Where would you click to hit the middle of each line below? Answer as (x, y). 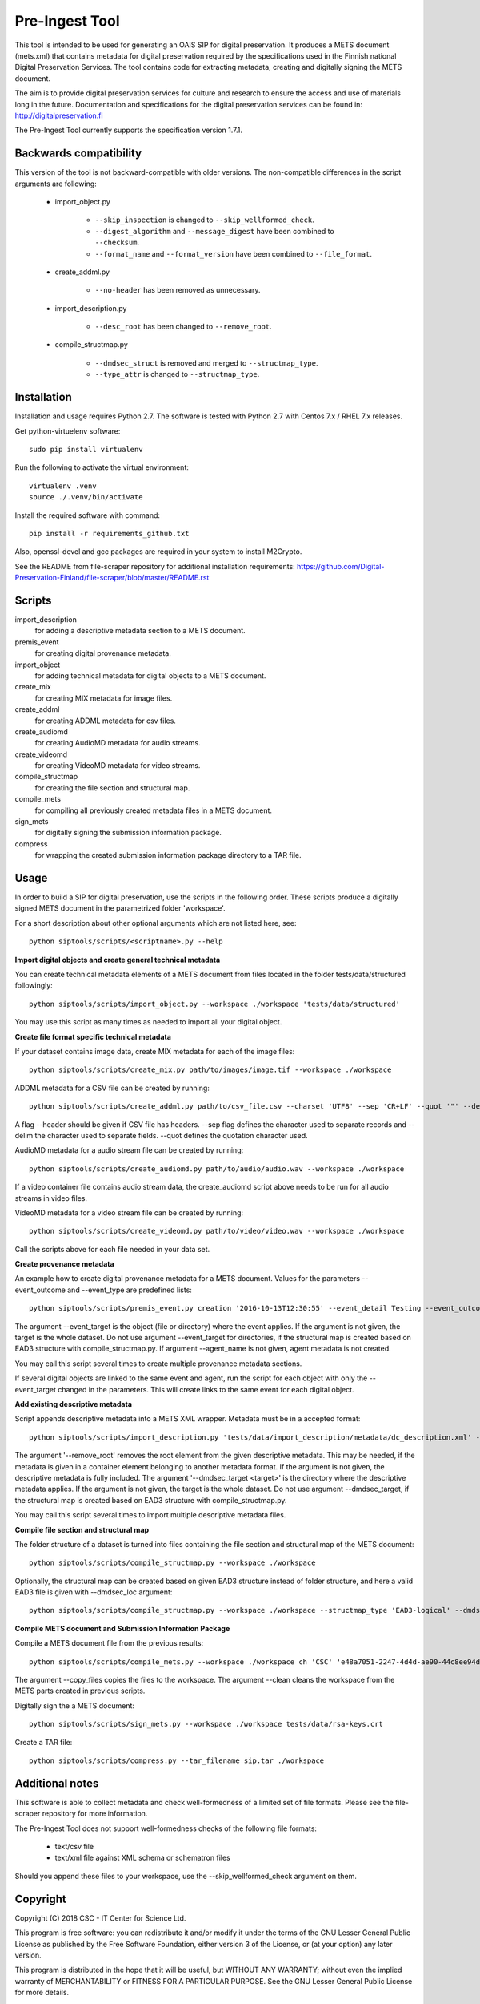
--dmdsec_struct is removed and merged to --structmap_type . (206, 363)
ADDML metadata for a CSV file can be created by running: (112, 1088)
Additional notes (57, 1783)
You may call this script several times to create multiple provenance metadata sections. (158, 1364)
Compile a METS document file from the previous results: (109, 1643)
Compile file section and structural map (82, 1529)
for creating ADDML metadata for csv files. (105, 721)
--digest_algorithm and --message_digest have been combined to (215, 231)
